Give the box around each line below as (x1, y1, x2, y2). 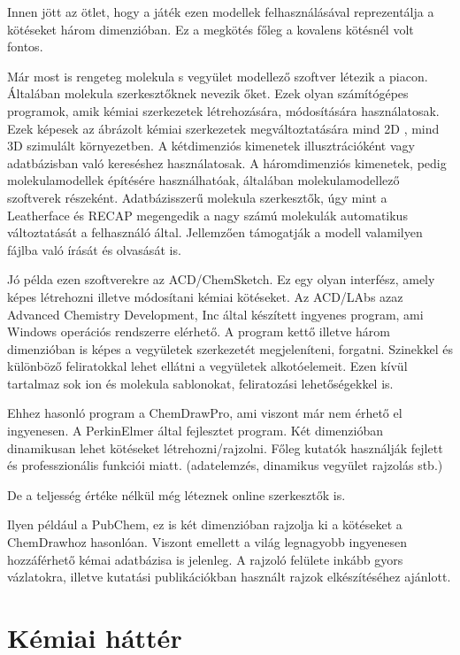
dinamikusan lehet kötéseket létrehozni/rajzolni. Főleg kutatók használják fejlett (7, 438, 443, 457)
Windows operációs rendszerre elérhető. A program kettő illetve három (7, 322, 390, 341)
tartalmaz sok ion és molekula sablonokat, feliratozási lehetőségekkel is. (7, 374, 394, 392)
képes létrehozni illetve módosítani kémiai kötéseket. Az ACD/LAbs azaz (7, 287, 403, 305)
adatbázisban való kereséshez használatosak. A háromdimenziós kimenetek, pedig (7, 153, 447, 172)
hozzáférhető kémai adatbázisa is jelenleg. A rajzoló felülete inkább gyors (7, 550, 403, 568)
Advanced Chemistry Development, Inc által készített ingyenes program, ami (7, 304, 424, 323)
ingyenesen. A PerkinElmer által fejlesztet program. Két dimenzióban (7, 421, 383, 440)
